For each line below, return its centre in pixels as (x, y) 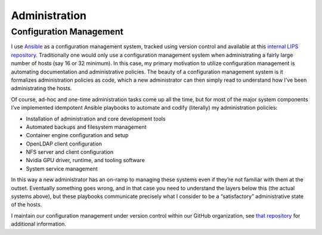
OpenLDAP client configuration (64, 144)
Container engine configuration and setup (77, 135)
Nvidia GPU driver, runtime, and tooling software (86, 160)
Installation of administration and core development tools (96, 119)
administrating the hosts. (41, 88)
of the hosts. (27, 205)
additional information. (39, 224)
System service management (62, 168)
